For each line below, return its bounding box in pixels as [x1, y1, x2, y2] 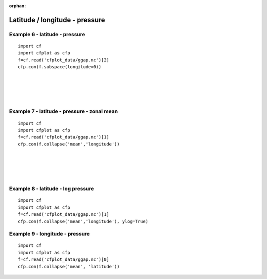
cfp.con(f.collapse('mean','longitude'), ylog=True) [18, 218, 148, 224]
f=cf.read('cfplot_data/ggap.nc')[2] [18, 57, 110, 63]
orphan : [9, 3, 26, 8]
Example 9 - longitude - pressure [9, 231, 90, 237]
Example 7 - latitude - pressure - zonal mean [9, 108, 118, 115]
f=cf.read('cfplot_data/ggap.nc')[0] [18, 257, 110, 262]
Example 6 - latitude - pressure [9, 31, 86, 38]
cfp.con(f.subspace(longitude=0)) [18, 64, 101, 70]
